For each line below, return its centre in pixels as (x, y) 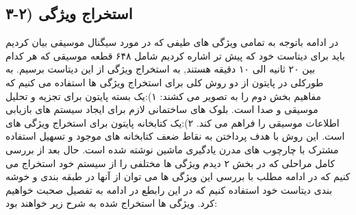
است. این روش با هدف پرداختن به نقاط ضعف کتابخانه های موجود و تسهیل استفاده (175, 136)
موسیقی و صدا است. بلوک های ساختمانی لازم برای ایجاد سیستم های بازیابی (162, 109)
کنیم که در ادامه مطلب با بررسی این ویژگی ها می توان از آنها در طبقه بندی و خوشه (178, 176)
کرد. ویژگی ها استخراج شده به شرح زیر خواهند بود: (112, 203)
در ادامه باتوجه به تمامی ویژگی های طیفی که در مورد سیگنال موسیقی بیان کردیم (172, 42)
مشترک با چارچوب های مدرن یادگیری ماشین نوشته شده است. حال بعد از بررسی (172, 149)
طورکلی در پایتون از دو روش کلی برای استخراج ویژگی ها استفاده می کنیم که (165, 82)
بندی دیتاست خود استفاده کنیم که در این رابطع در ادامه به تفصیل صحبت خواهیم (169, 189)
